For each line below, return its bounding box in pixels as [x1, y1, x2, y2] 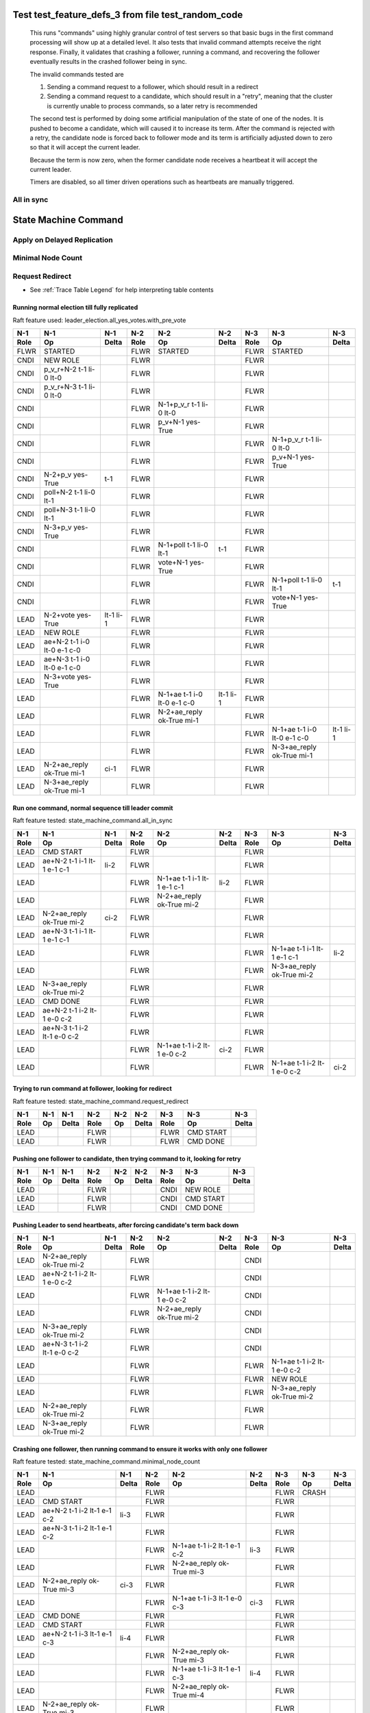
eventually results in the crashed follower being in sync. [29, 58, 188, 66]
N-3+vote [43, 672, 75, 682]
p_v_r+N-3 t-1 [43, 382, 87, 392]
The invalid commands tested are [29, 70, 124, 78]
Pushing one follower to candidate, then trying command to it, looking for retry [12, 1155, 241, 1163]
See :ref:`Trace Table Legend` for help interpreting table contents [29, 286, 214, 294]
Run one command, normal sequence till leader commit [12, 804, 173, 812]
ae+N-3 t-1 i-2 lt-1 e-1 [42, 1523, 112, 1533]
